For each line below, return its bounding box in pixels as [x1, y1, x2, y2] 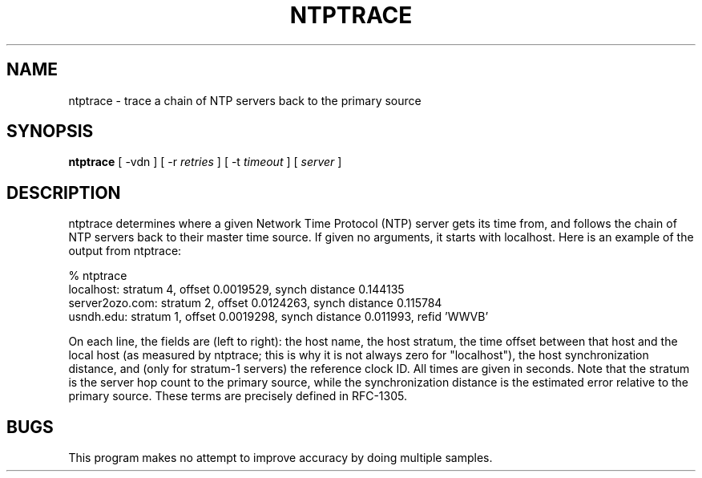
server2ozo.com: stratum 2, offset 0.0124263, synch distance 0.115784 [68, 296, 442, 310]
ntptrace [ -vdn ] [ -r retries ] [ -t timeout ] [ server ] [68, 155, 342, 169]
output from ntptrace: [68, 244, 182, 258]
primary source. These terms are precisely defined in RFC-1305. [68, 389, 407, 403]
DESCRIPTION [6, 182, 121, 203]
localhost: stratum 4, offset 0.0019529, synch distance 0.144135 [68, 282, 405, 297]
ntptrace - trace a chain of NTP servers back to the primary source [68, 93, 422, 107]
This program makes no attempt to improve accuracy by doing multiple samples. [68, 451, 493, 465]
